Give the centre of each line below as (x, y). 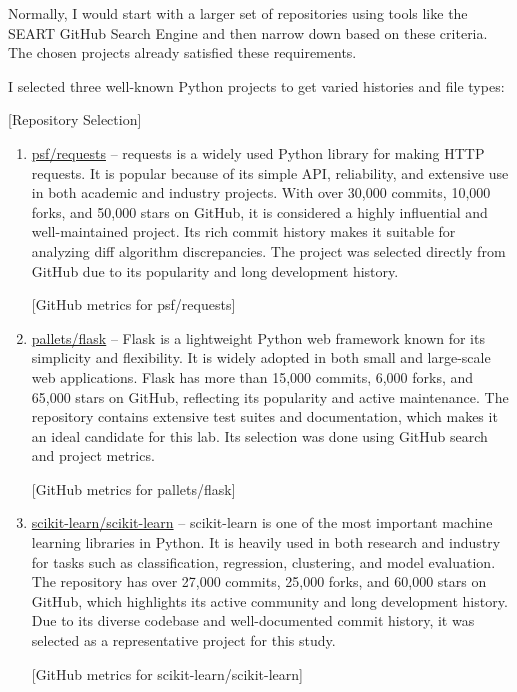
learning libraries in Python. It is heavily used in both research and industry (266, 542)
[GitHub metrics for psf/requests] (133, 304)
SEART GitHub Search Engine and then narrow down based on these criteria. (248, 32)
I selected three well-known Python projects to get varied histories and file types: (256, 85)
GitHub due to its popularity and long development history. (215, 270)
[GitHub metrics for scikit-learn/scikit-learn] (167, 673)
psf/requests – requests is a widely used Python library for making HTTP (258, 152)
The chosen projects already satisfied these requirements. (182, 52)
